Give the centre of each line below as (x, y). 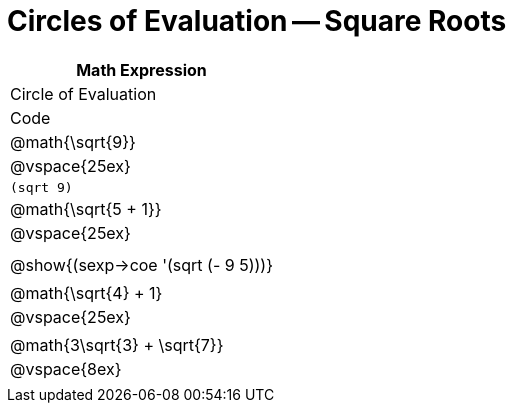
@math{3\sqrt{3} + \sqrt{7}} (117, 344)
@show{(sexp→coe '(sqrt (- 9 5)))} (142, 264)
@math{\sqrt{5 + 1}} (86, 208)
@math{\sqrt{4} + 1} (86, 292)
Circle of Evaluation (83, 93)
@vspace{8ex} (66, 368)
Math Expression (141, 69)
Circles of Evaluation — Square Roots (257, 21)
